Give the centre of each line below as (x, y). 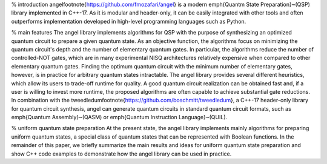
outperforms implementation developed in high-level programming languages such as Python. (129, 21)
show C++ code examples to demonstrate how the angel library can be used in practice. (121, 154)
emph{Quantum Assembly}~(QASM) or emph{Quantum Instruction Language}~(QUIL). (119, 117)
